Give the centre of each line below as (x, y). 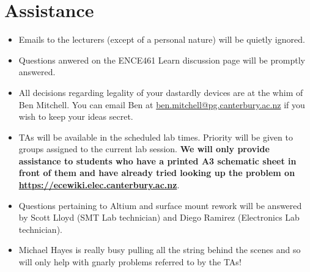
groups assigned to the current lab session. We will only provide (144, 149)
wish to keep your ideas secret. (76, 116)
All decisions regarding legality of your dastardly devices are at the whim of (161, 92)
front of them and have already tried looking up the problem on (157, 173)
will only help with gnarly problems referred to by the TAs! (130, 262)
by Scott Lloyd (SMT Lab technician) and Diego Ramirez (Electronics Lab (159, 217)
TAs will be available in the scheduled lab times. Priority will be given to (156, 137)
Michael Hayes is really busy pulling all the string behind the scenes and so (160, 250)
